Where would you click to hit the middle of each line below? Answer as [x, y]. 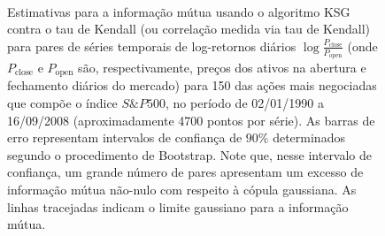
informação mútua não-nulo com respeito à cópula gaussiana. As [182, 190]
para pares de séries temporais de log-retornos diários [152, 46]
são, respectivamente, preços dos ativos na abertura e [222, 68]
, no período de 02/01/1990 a [245, 103]
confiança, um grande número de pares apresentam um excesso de [185, 172]
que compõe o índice [62, 103]
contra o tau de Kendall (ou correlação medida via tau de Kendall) [189, 29]
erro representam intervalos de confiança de [125, 137]
